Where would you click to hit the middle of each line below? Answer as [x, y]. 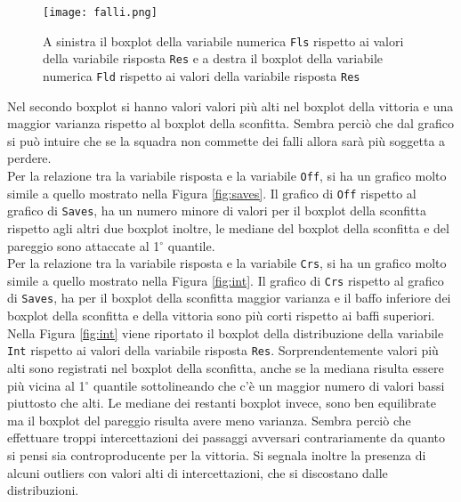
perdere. [29, 158]
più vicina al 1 [46, 385]
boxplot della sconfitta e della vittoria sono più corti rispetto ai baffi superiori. [221, 316]
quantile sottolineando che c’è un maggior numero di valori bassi [269, 385]
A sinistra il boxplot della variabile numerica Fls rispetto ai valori [223, 40]
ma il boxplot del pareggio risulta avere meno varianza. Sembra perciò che [209, 420]
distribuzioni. [43, 490]
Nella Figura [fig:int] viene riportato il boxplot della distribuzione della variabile [226, 332]
